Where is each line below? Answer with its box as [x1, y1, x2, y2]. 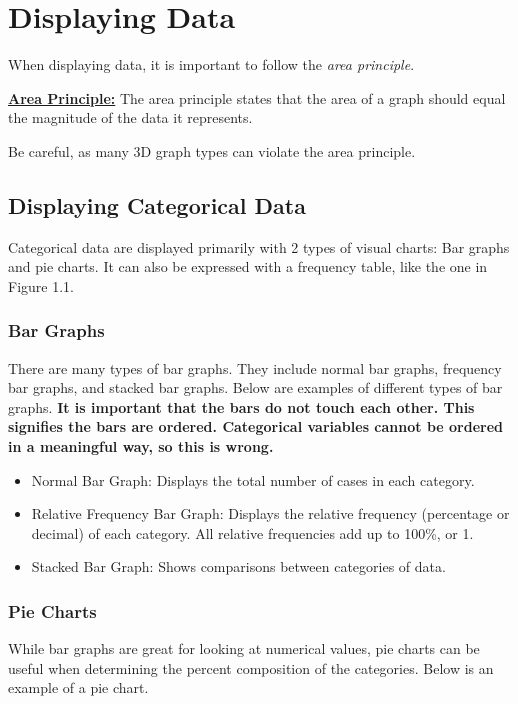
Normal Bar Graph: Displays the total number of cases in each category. [31, 469, 475, 490]
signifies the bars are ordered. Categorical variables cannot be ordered [8, 416, 504, 437]
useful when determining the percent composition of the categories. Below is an [8, 657, 494, 678]
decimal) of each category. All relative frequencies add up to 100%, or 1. [31, 522, 474, 543]
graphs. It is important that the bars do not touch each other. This [8, 396, 475, 417]
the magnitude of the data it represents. [8, 107, 253, 128]
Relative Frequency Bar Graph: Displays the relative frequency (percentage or [31, 503, 510, 524]
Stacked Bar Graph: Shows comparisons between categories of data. [31, 556, 446, 577]
